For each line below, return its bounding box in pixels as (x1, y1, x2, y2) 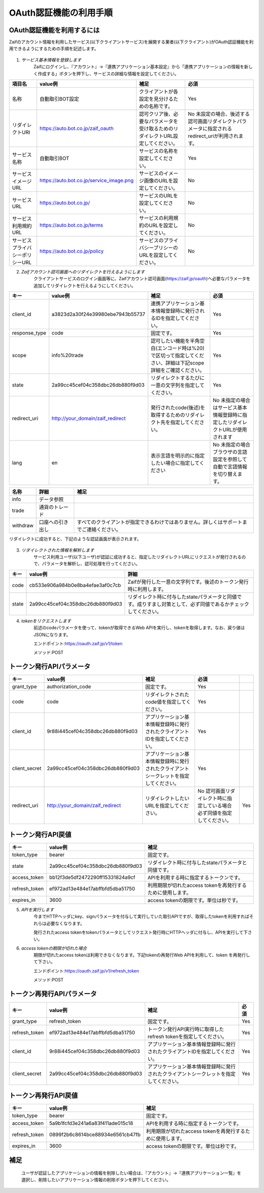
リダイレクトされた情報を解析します (21, 547, 94, 553)
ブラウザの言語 (213, 449, 247, 456)
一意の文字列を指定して (151, 382, 205, 389)
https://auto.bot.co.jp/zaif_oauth (39, 125, 114, 132)
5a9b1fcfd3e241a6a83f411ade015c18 (49, 1120, 133, 1126)
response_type (12, 330, 46, 337)
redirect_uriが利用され (188, 133, 239, 140)
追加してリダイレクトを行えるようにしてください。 (33, 282, 136, 289)
